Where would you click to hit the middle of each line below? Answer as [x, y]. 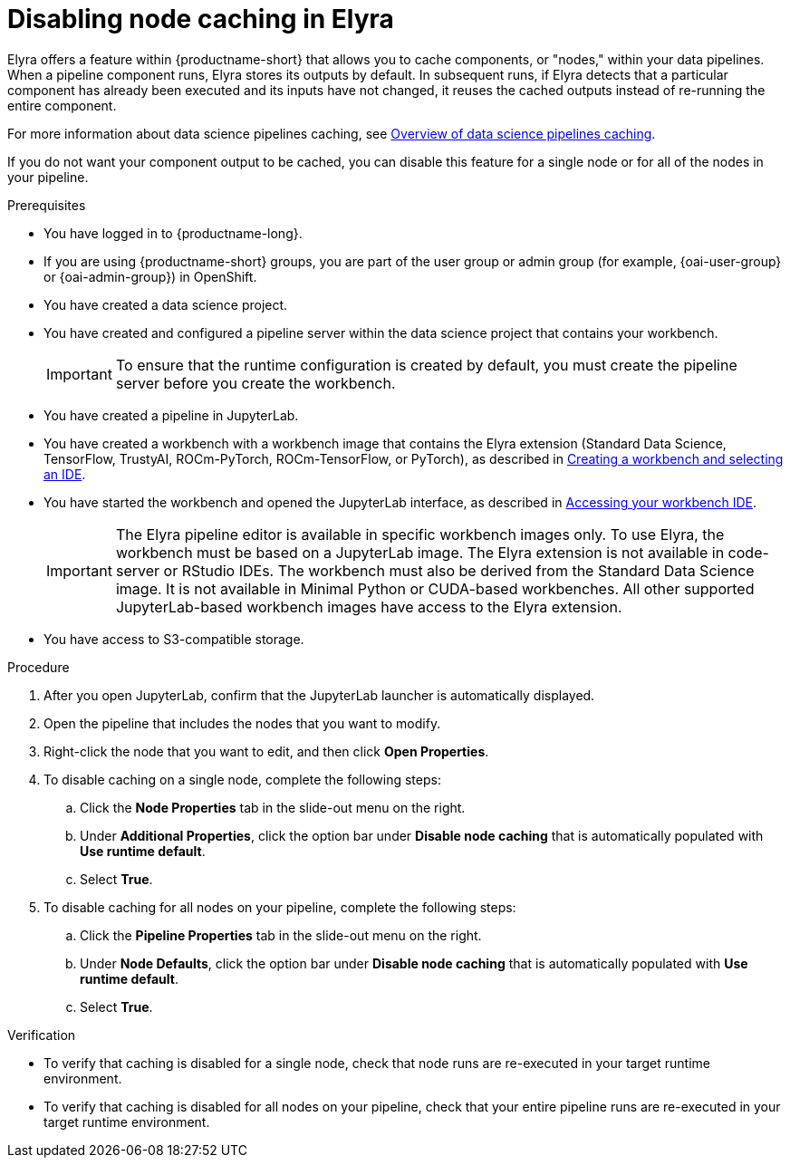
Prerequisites [47, 205]
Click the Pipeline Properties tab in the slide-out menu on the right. [281, 935]
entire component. [62, 105]
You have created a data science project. [166, 304]
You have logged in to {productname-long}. [173, 233]
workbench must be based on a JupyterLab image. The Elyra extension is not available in [420, 552]
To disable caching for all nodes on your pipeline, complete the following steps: [280, 907]
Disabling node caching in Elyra [201, 19]
